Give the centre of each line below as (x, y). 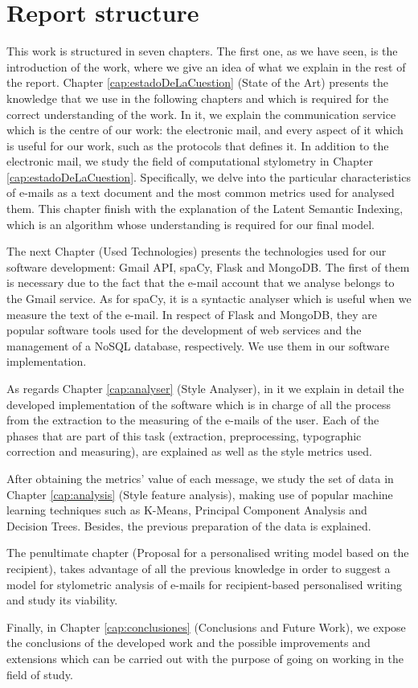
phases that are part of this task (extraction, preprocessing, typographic (184, 435)
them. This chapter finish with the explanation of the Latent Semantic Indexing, (205, 209)
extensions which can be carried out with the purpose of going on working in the (205, 658)
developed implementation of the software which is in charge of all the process (199, 404)
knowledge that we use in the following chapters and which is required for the (198, 98)
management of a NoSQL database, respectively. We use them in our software (198, 345)
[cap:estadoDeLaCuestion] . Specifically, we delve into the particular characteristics (209, 176)
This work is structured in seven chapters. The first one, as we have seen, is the (202, 51)
